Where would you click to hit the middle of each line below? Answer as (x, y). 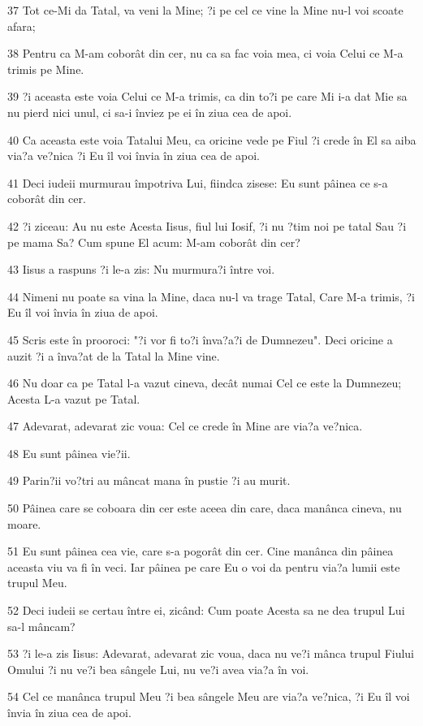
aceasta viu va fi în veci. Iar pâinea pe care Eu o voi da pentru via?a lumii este (204, 566)
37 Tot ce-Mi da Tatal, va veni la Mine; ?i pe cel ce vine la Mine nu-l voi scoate (205, 10)
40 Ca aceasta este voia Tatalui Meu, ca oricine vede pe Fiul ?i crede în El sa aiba (212, 139)
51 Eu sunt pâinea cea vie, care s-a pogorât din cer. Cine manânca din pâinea (201, 551)
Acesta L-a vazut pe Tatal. (74, 398)
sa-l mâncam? (41, 626)
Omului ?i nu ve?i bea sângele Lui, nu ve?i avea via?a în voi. (158, 669)
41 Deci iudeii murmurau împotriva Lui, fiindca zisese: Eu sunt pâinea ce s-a (198, 182)
